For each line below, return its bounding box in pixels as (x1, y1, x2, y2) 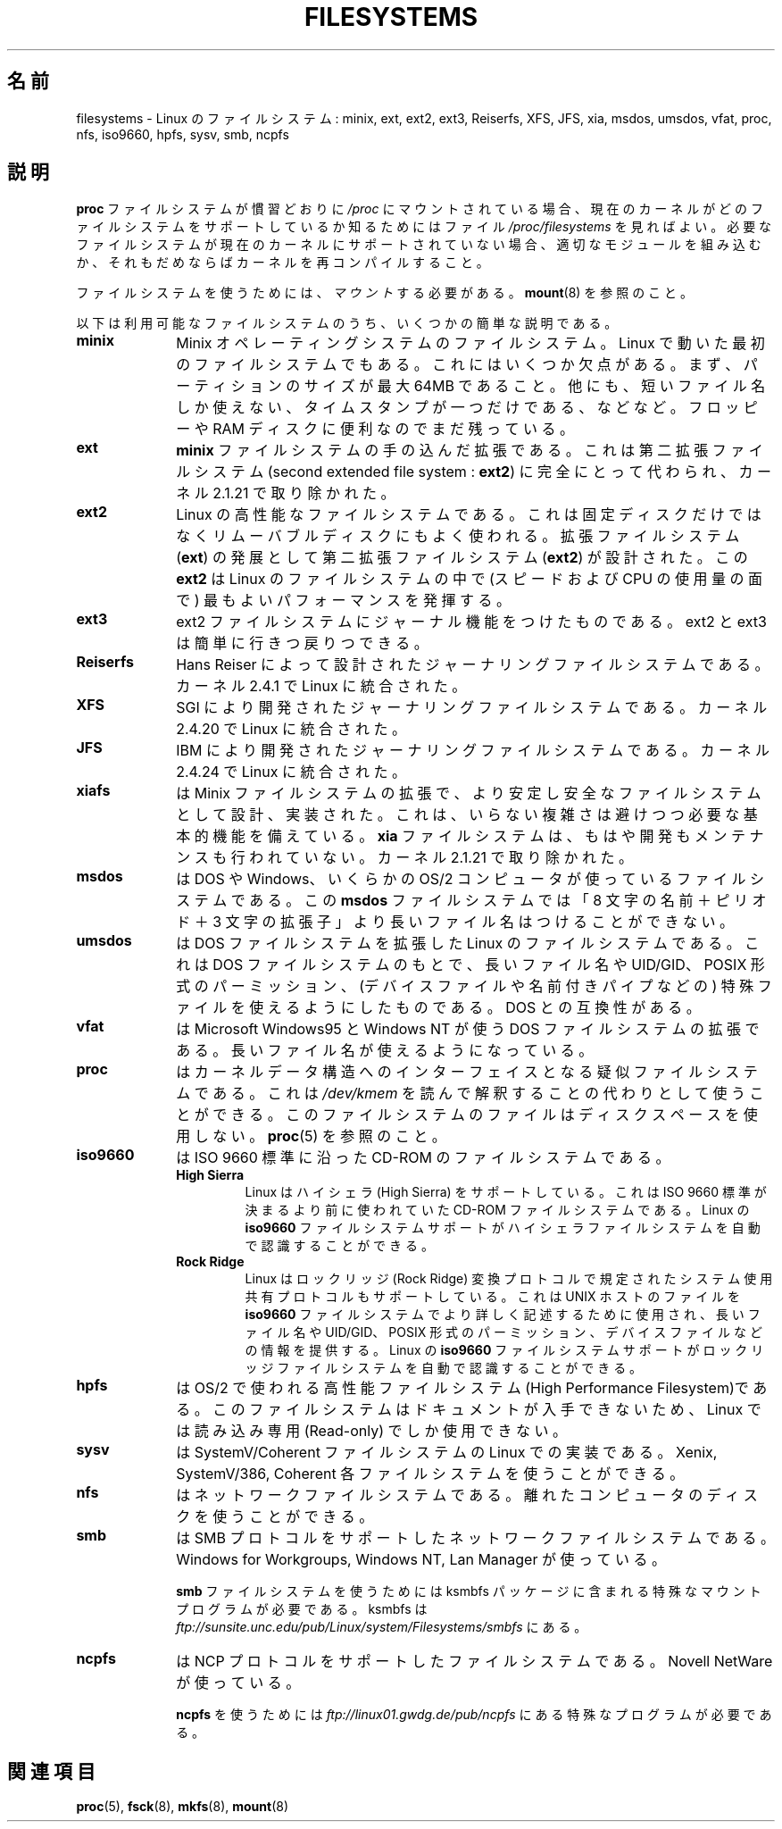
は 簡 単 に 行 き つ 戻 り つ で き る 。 (176, 634, 428, 653)
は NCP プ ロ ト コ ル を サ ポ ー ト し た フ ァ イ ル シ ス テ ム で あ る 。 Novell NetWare (176, 1652, 773, 1671)
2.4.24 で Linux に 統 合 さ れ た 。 (176, 763, 406, 781)
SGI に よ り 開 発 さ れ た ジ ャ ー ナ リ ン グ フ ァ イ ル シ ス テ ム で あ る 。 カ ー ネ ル (176, 698, 768, 717)
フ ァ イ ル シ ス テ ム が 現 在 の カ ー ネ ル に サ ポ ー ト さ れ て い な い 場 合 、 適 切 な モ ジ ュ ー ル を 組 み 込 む (76, 237, 761, 253)
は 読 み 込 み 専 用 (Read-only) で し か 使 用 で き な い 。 (176, 1422, 568, 1441)
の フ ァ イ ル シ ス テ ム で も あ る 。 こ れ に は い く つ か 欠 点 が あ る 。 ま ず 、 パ (176, 355, 758, 374)
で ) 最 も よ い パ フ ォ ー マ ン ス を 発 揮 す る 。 (176, 591, 512, 610)
